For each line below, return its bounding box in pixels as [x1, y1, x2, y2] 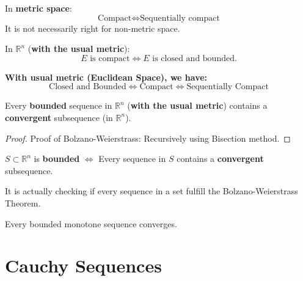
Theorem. [5, 196, 41, 209]
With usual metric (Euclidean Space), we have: [5, 70, 208, 83]
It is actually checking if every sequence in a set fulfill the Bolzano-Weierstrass [5, 184, 298, 197]
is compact [90, 54, 130, 63]
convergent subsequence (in [5, 111, 113, 123]
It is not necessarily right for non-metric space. [5, 21, 180, 34]
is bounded [34, 152, 80, 165]
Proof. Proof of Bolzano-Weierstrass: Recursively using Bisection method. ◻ [5, 131, 291, 144]
